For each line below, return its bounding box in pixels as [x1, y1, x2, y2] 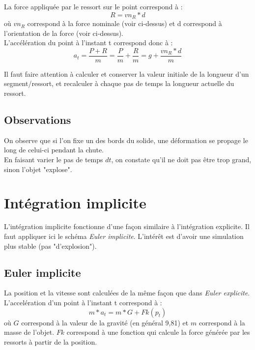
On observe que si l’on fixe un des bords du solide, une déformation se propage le [4, 135, 248, 145]
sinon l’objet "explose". [4, 164, 72, 174]
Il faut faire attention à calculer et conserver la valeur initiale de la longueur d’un [4, 68, 249, 79]
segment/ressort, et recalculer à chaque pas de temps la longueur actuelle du [4, 78, 234, 88]
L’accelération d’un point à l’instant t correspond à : [4, 297, 162, 307]
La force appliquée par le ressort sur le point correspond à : [4, 1, 183, 11]
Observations [4, 112, 71, 127]
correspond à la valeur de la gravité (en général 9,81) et [21, 317, 189, 327]
